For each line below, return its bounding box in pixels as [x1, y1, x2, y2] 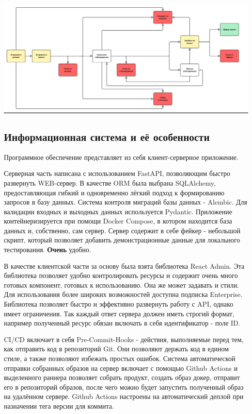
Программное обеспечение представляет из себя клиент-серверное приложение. [4, 152, 238, 162]
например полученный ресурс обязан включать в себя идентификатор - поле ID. [4, 318, 240, 328]
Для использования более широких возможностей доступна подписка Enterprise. [4, 289, 243, 299]
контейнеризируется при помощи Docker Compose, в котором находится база [4, 216, 232, 226]
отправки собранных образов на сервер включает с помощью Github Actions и [4, 362, 238, 373]
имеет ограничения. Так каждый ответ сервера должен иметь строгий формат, [4, 308, 235, 318]
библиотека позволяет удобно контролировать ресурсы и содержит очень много [4, 270, 238, 280]
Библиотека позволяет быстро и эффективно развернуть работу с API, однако [4, 299, 234, 309]
